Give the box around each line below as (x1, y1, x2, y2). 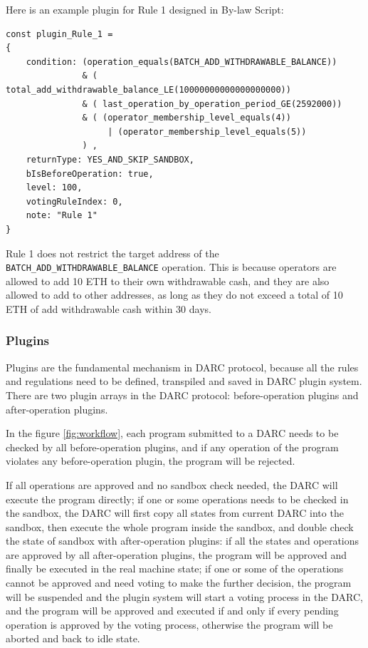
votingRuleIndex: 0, (26, 196, 123, 207)
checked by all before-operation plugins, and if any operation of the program (6, 439, 339, 454)
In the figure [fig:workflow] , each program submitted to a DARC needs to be (6, 426, 339, 441)
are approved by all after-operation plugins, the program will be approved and (6, 547, 347, 562)
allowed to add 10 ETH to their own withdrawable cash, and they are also (6, 273, 330, 288)
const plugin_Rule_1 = (6, 29, 113, 39)
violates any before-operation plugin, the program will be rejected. (6, 453, 295, 468)
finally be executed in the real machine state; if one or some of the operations (6, 561, 344, 576)
